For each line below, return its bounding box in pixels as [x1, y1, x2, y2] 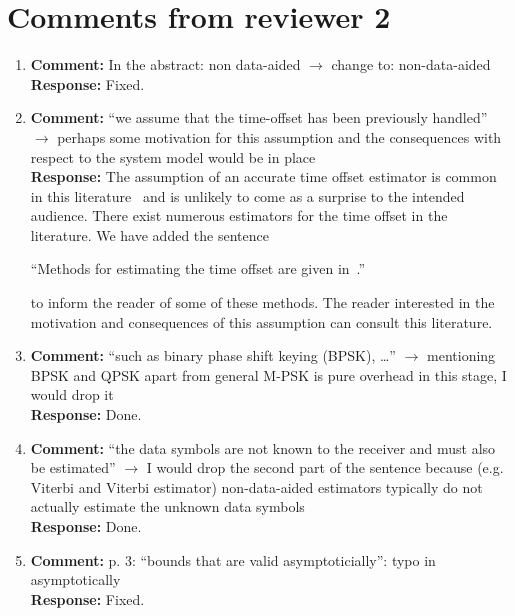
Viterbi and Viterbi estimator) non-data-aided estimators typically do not [30, 476, 483, 497]
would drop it [30, 384, 114, 405]
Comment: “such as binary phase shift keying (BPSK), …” [30, 345, 396, 366]
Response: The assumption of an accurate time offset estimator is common [30, 166, 497, 187]
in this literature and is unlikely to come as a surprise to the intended [30, 185, 465, 206]
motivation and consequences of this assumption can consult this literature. [30, 311, 493, 332]
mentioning [427, 345, 496, 366]
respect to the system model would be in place [30, 146, 316, 167]
